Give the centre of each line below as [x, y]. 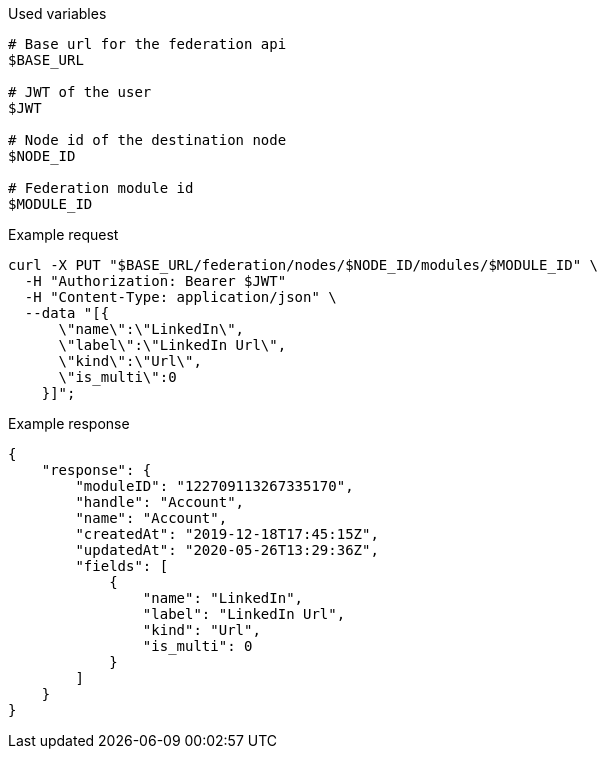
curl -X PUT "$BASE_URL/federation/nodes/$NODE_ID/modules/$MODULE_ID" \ [303, 265]
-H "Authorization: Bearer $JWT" [155, 281]
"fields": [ [122, 566]
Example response [69, 423]
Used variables [57, 13]
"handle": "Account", [160, 502]
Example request [63, 234]
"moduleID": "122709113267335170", [214, 486]
